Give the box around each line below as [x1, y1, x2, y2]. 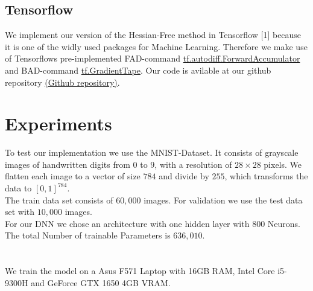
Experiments [5, 111, 112, 136]
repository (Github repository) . [5, 75, 120, 88]
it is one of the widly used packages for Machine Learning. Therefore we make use [5, 40, 308, 53]
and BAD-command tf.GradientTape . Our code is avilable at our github [5, 63, 271, 76]
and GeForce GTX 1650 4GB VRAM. [31, 276, 171, 289]
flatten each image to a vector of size [5, 170, 141, 182]
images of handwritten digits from [5, 158, 130, 170]
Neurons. [267, 217, 300, 229]
